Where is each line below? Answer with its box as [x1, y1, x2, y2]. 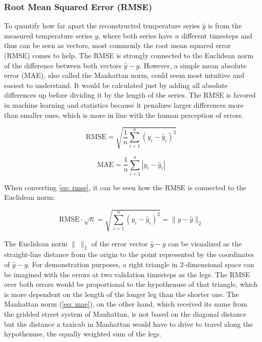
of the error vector [91, 238, 148, 248]
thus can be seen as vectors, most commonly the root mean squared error [4, 40, 231, 51]
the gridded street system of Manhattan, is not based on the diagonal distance [4, 308, 247, 319]
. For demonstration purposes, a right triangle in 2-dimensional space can [27, 259, 254, 269]
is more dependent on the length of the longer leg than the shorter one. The [4, 288, 239, 299]
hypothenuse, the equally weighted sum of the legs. [4, 328, 162, 339]
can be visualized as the [168, 238, 242, 248]
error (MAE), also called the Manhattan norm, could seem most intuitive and [4, 70, 244, 80]
